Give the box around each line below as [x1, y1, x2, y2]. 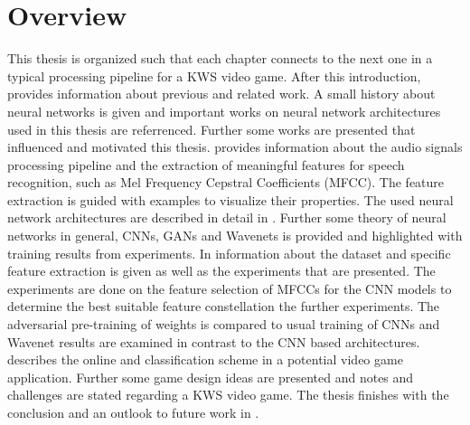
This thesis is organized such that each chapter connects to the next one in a [7, 49, 433, 68]
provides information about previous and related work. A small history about [7, 84, 436, 103]
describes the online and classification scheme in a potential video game [7, 350, 403, 369]
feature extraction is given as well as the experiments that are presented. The [7, 261, 436, 280]
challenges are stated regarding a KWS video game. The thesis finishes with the [7, 385, 449, 404]
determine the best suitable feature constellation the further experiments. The [7, 297, 440, 316]
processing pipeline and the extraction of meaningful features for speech [7, 155, 405, 174]
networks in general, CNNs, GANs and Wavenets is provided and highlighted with [7, 226, 463, 245]
